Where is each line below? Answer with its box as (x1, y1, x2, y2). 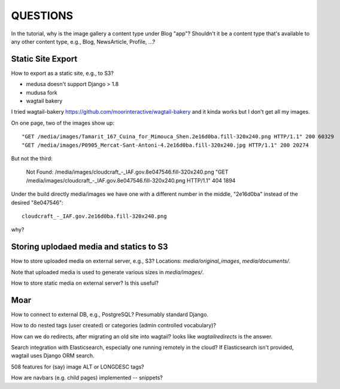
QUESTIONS (11, 9, 74, 22)
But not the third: (11, 154, 53, 162)
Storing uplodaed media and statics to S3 (11, 242, 168, 252)
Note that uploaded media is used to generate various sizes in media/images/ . (11, 268, 204, 275)
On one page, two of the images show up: (11, 119, 115, 126)
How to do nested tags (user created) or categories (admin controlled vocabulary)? (11, 322, 217, 329)
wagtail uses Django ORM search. (11, 352, 95, 359)
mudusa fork (26, 89, 57, 96)
